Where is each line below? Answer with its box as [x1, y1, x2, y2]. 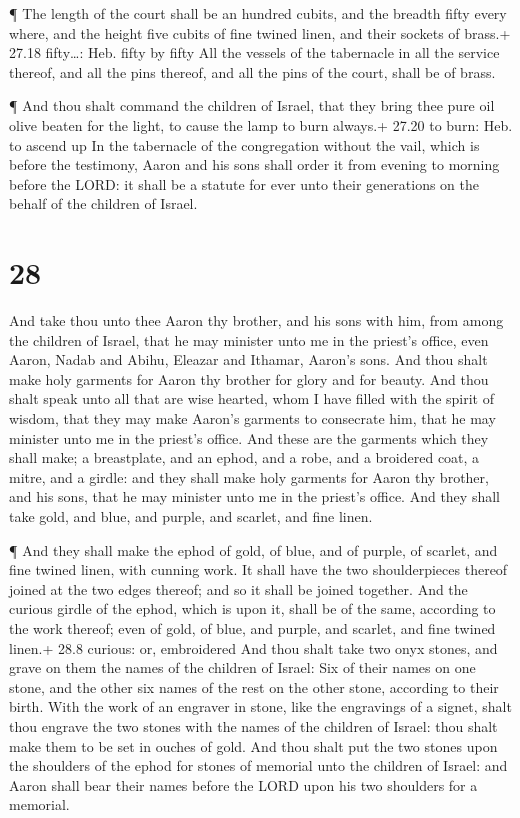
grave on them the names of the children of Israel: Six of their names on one [9, 657, 476, 678]
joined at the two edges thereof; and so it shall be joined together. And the [9, 578, 468, 599]
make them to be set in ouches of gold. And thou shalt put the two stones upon [9, 735, 498, 756]
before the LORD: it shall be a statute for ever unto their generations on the [9, 173, 480, 194]
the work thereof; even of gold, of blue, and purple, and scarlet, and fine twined [9, 617, 496, 638]
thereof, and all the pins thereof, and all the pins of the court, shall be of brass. [9, 61, 496, 82]
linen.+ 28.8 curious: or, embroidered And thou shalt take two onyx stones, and [9, 637, 498, 658]
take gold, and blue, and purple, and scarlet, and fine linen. [9, 506, 373, 526]
